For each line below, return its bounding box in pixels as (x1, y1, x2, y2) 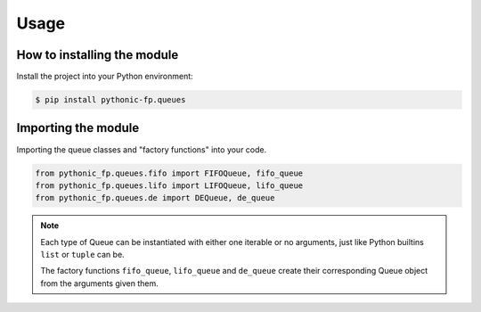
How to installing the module (16, 47, 179, 62)
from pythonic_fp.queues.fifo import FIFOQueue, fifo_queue (35, 168, 304, 178)
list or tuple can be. (40, 250, 125, 260)
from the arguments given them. (40, 277, 159, 289)
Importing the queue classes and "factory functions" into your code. (16, 144, 267, 155)
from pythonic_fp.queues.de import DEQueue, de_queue (35, 193, 275, 203)
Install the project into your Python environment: (16, 71, 193, 82)
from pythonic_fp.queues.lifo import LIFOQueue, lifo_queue (35, 180, 304, 191)
